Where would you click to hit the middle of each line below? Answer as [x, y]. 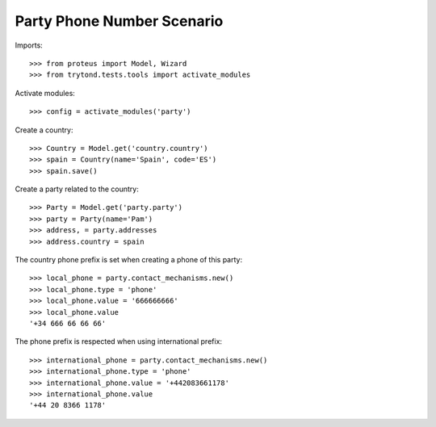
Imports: [29, 45]
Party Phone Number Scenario [119, 21]
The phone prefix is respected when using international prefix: [118, 341]
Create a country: [44, 130]
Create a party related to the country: [77, 189]
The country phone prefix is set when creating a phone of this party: [128, 260]
